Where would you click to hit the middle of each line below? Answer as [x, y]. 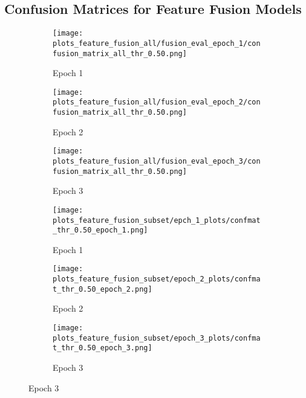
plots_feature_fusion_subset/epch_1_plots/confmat [157, 220]
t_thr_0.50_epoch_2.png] [103, 289]
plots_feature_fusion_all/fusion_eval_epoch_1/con [157, 43]
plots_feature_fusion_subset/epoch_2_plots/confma [157, 279]
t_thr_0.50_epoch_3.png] [103, 348]
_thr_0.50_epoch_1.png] [100, 230]
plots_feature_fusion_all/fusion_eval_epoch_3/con [157, 161]
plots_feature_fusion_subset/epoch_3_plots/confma [157, 338]
